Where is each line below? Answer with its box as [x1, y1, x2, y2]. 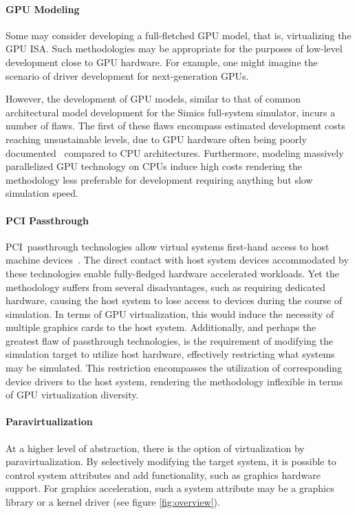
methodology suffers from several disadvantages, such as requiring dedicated [6, 279, 326, 294]
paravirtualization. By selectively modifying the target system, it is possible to [6, 454, 336, 469]
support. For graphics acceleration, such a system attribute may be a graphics [6, 481, 334, 495]
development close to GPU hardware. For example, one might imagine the [6, 54, 318, 69]
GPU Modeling [6, 1, 80, 16]
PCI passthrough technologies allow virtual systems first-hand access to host [6, 239, 329, 253]
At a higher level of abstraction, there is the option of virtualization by [6, 440, 305, 455]
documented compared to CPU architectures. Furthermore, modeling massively [6, 145, 344, 160]
